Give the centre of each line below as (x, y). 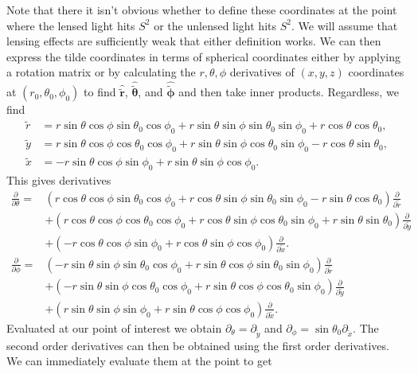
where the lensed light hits (71, 25)
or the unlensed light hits (215, 25)
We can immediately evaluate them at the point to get (139, 361)
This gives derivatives (59, 180)
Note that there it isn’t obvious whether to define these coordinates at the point (202, 10)
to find (100, 92)
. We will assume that (344, 25)
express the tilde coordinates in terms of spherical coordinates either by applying (203, 56)
